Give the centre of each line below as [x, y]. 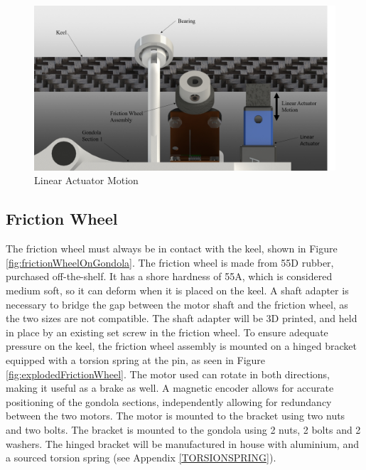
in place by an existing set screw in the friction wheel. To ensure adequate [167, 332]
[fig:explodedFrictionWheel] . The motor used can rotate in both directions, [168, 374]
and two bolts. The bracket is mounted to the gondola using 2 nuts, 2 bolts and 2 [183, 429]
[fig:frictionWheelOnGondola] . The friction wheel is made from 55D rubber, [170, 262]
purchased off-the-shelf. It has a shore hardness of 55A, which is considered [169, 276]
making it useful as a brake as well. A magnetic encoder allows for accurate [170, 388]
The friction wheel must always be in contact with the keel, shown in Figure [172, 249]
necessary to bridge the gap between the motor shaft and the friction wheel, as [177, 304]
